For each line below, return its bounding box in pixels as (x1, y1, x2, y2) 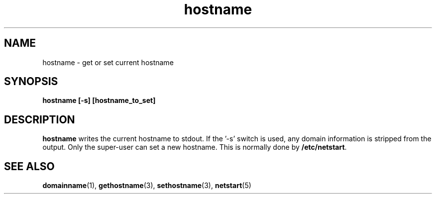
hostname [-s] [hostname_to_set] (42, 96, 156, 105)
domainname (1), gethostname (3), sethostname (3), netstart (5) (42, 181, 251, 190)
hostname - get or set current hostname (42, 58, 174, 67)
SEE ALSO (4, 160, 55, 173)
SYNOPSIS (4, 75, 58, 88)
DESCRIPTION (4, 113, 75, 126)
